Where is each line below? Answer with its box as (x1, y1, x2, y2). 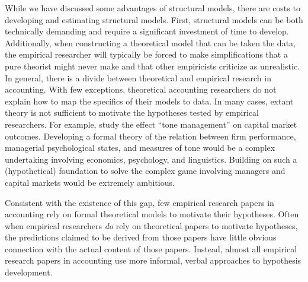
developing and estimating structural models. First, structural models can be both (5, 13, 303, 26)
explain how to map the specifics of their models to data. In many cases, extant (5, 94, 294, 107)
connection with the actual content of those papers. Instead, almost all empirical (5, 242, 297, 255)
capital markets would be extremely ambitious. (5, 176, 175, 188)
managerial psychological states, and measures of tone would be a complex (5, 141, 275, 154)
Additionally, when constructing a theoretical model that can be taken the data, (5, 36, 296, 49)
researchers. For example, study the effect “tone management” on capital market (5, 118, 297, 130)
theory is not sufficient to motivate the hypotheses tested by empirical (5, 106, 259, 119)
